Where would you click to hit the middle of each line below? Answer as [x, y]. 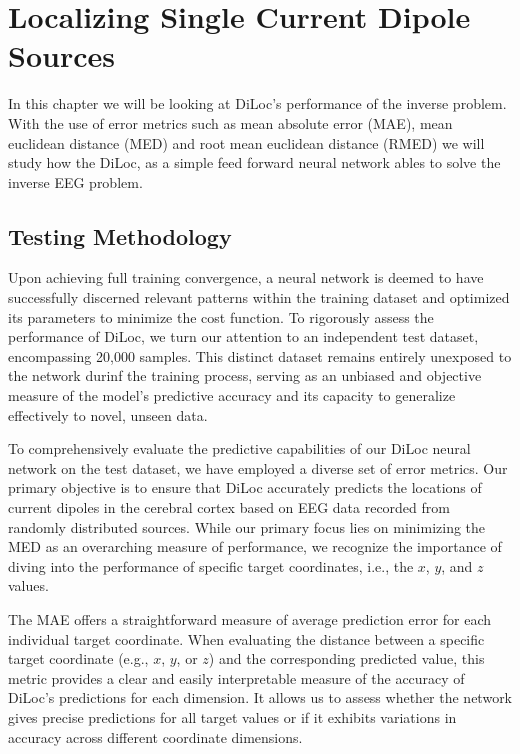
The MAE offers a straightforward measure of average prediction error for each [250, 618]
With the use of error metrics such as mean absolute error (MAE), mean [230, 122]
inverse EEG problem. [75, 181]
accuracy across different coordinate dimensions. [155, 736]
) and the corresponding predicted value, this [346, 658]
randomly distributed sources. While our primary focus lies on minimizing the [247, 526]
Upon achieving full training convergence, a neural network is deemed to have [246, 277]
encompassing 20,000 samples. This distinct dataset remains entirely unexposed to [260, 355]
